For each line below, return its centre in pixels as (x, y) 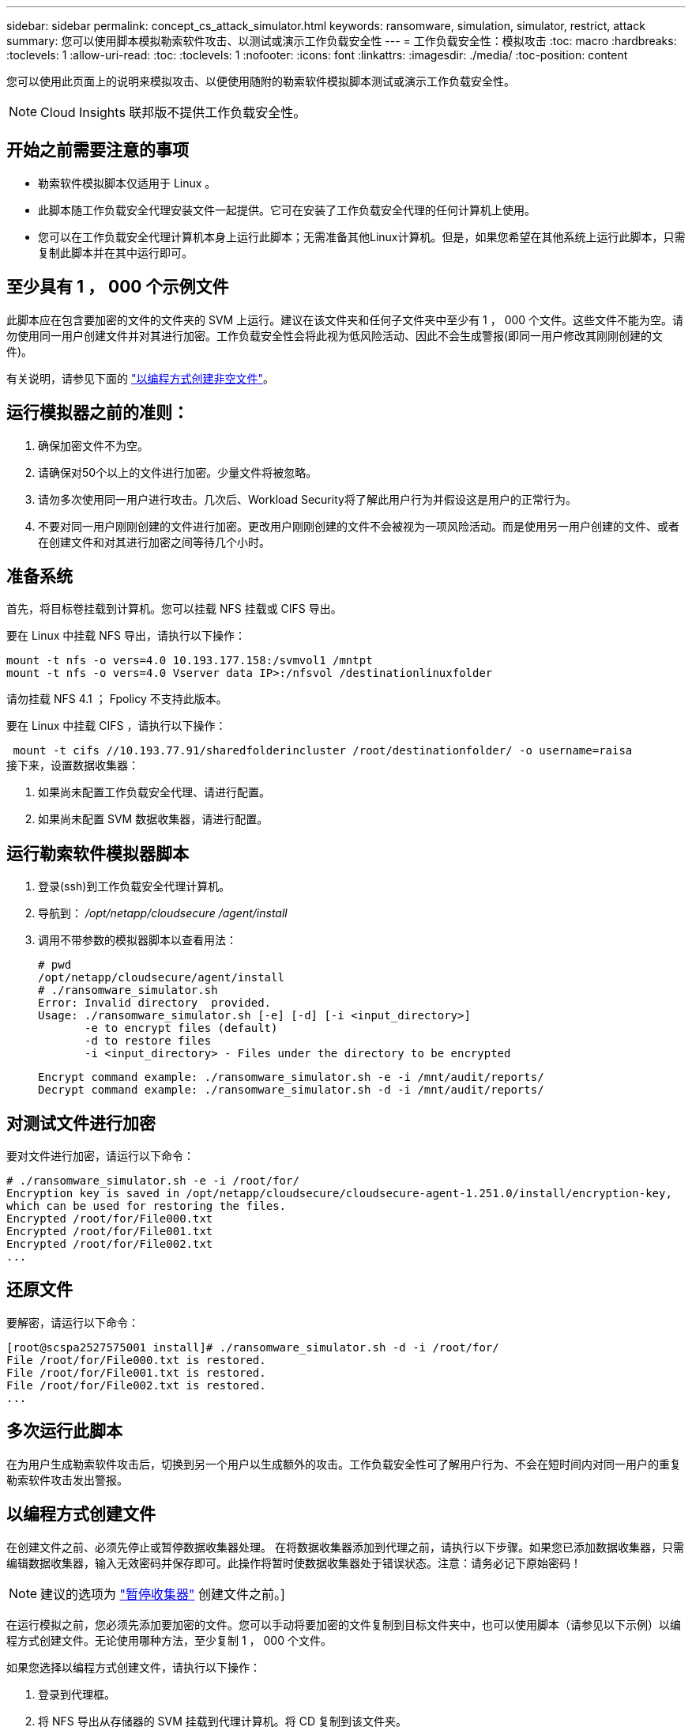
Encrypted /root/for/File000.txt (110, 1219)
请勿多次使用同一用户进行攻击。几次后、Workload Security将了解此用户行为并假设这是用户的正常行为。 (307, 499)
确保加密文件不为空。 (93, 445)
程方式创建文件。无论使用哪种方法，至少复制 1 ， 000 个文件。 (169, 1640)
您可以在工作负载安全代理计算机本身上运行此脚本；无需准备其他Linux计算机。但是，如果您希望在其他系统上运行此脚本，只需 (362, 236)
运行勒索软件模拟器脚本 (98, 853)
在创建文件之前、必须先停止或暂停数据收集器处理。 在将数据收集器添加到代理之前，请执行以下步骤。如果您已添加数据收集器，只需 (345, 1547)
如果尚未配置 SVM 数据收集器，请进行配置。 (153, 819)
